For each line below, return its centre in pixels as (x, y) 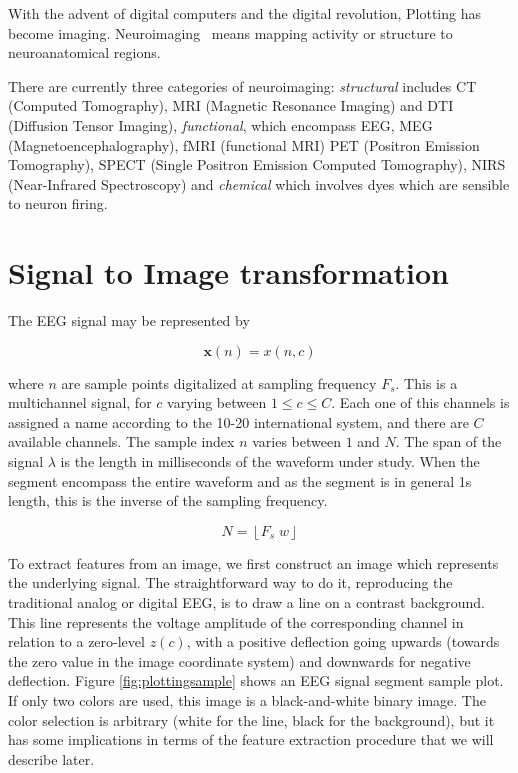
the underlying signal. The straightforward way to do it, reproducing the (230, 582)
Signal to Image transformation (228, 272)
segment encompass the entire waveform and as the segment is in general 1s (240, 480)
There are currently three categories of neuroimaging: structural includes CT (242, 85)
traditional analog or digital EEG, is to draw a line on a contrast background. (246, 602)
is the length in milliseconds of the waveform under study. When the (270, 461)
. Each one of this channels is (420, 402)
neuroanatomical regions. (84, 52)
